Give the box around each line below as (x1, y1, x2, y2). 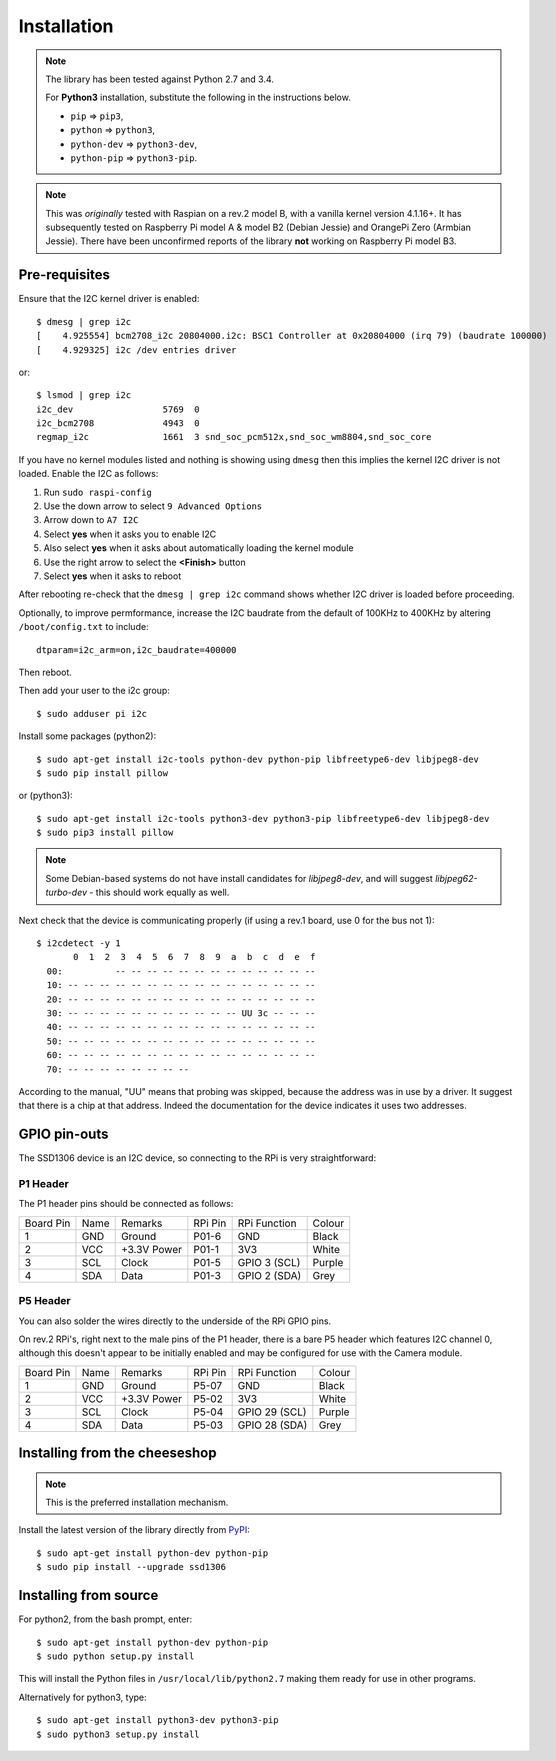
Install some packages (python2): (18, 730, 157, 742)
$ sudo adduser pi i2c (36, 708, 148, 719)
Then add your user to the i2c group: (18, 685, 170, 697)
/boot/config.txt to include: (18, 621, 149, 633)
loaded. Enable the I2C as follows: (18, 468, 159, 480)
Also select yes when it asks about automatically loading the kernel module (43, 542, 354, 554)
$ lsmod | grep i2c (36, 390, 132, 401)
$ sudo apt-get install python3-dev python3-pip (36, 1715, 279, 1726)
